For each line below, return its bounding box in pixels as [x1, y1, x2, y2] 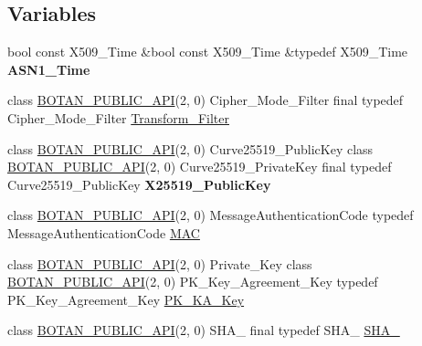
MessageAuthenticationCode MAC [7, 223, 200, 242]
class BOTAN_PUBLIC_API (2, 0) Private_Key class [7, 254, 312, 273]
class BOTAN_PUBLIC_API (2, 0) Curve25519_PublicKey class [7, 139, 374, 158]
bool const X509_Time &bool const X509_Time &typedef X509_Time [7, 42, 408, 61]
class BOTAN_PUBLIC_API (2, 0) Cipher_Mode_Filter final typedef [7, 90, 404, 110]
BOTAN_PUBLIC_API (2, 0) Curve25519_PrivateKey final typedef [7, 157, 392, 176]
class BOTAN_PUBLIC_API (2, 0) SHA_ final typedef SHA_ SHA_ [7, 320, 400, 340]
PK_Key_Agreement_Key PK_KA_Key [7, 289, 245, 309]
